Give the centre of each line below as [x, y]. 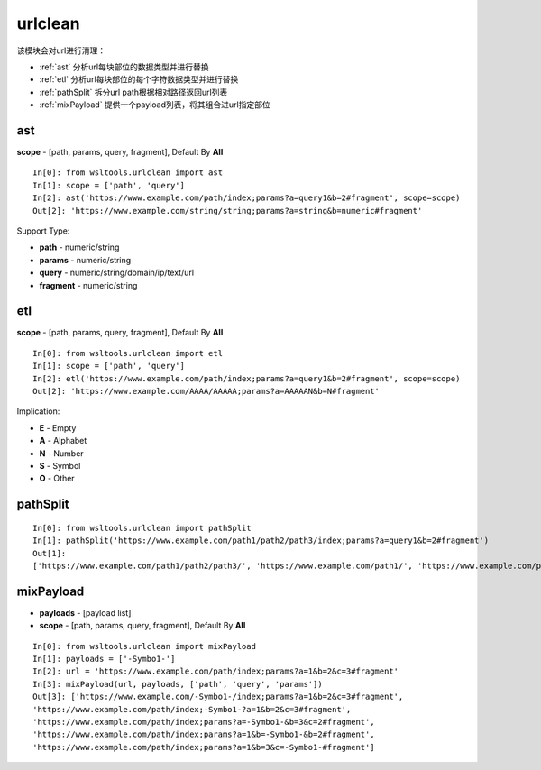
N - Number [62, 453]
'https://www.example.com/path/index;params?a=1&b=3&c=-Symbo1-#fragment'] [204, 747]
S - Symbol [60, 465]
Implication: [38, 411]
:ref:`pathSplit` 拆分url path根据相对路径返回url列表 [133, 92]
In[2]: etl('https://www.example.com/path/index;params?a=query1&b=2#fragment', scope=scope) [247, 378]
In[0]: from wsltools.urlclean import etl [128, 353]
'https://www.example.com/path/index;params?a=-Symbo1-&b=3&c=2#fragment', [204, 722]
